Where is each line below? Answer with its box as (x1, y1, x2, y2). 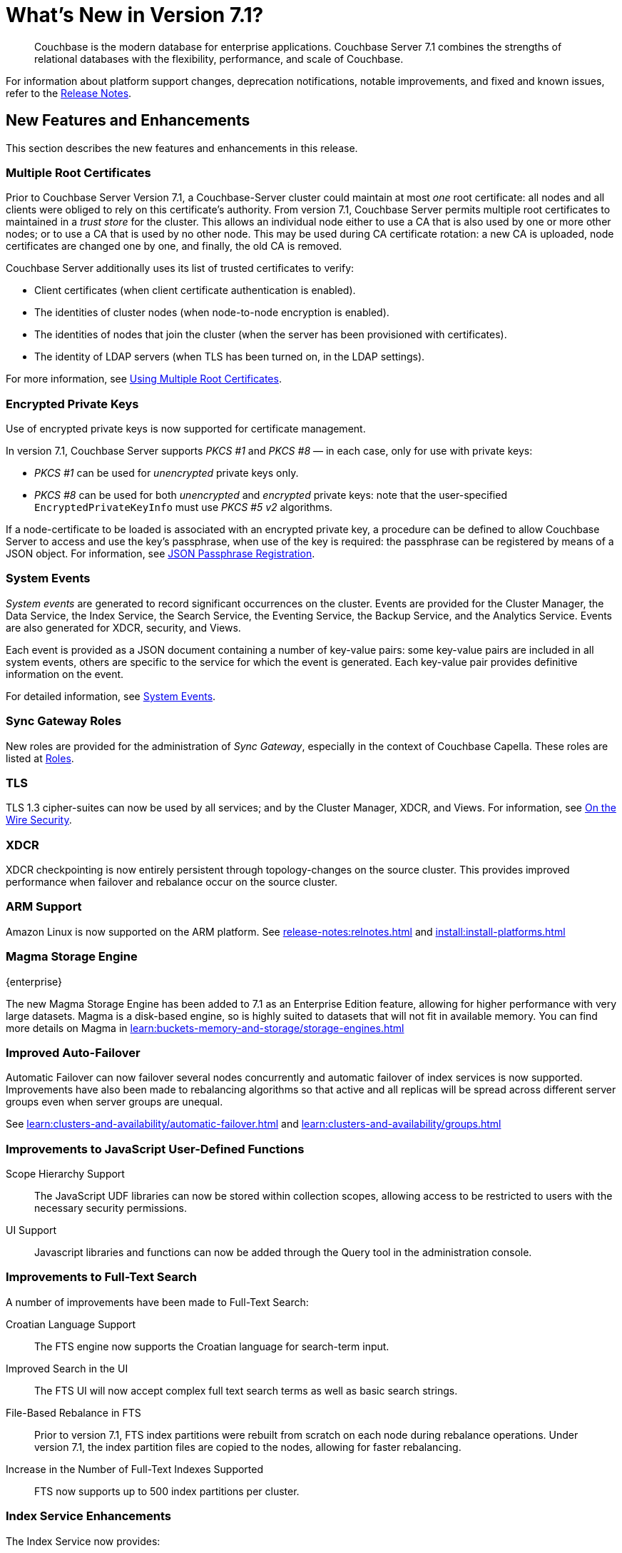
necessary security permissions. (34, 1202, 187, 1215)
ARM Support (6, 899, 82, 914)
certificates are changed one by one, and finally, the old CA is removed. (6, 240, 342, 253)
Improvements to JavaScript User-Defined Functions (6, 1141, 305, 1156)
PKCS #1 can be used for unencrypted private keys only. (34, 467, 299, 480)
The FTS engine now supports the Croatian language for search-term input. (34, 1340, 389, 1352)
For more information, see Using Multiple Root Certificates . (6, 373, 282, 385)
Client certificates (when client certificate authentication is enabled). (34, 284, 356, 297)
